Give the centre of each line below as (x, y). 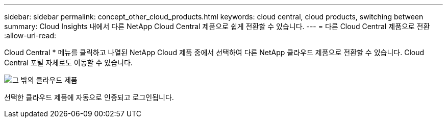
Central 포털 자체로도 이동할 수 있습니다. (68, 63)
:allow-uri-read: (30, 35)
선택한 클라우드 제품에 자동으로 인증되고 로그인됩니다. (89, 97)
